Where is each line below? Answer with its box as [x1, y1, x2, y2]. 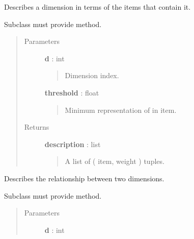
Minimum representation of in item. [65, 104, 177, 115]
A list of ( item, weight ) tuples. [65, 156, 164, 166]
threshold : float [44, 87, 99, 98]
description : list [44, 138, 101, 149]
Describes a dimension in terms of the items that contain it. [4, 2, 191, 12]
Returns [24, 122, 49, 132]
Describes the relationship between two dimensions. [4, 173, 164, 183]
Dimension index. [65, 70, 119, 81]
